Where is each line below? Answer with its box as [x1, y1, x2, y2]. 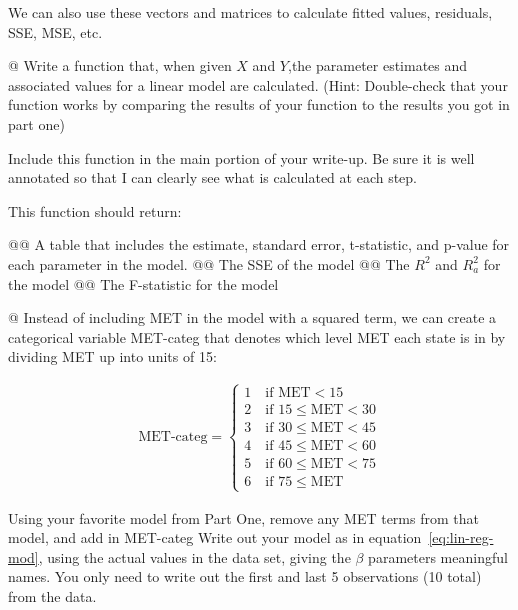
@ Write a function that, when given [8, 55, 232, 76]
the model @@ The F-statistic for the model [8, 273, 279, 294]
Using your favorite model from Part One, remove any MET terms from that [8, 507, 479, 528]
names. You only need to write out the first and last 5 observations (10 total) [8, 566, 482, 587]
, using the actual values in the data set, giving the [38, 546, 351, 567]
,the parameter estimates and [287, 55, 468, 76]
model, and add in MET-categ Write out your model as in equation [8, 527, 422, 548]
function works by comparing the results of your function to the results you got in [8, 94, 510, 115]
